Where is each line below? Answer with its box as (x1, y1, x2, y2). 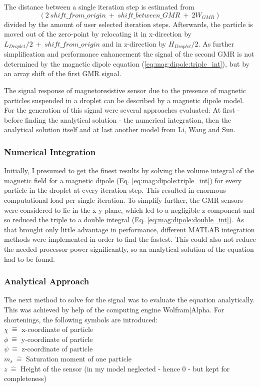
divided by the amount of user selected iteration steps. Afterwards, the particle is (4, 19, 253, 29)
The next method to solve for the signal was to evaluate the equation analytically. (4, 294, 255, 305)
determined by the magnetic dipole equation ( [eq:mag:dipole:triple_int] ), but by (4, 58, 249, 69)
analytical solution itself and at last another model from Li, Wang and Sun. (4, 124, 236, 135)
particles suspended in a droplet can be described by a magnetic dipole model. (4, 95, 244, 105)
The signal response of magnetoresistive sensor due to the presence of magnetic (4, 85, 246, 96)
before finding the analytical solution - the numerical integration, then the (4, 114, 231, 125)
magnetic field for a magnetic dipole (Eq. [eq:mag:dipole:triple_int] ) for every (4, 175, 242, 185)
